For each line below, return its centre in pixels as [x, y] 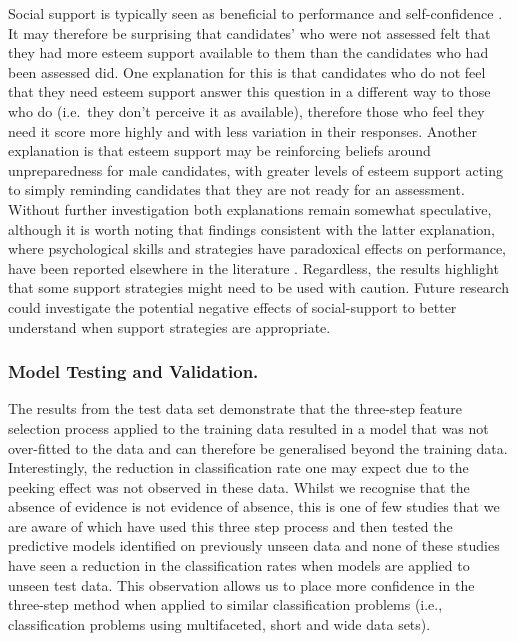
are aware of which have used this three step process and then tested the [230, 525]
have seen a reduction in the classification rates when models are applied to [239, 565]
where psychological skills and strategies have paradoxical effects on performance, [257, 248]
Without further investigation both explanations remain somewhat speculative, [250, 208]
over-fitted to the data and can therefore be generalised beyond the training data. [258, 447]
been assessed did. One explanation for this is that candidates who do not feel [247, 71]
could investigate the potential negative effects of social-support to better [232, 306]
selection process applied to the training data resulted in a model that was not [248, 427]
